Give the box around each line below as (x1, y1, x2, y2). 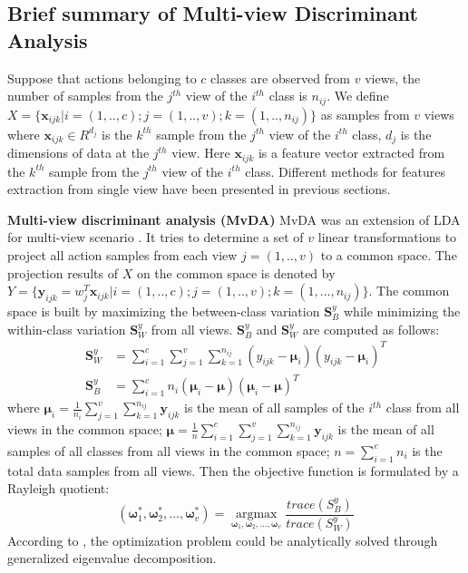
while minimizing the (343, 301, 461, 320)
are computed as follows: (302, 319, 440, 338)
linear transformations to (317, 228, 457, 247)
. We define (327, 86, 389, 105)
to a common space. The (320, 245, 457, 264)
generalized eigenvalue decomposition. (7, 549, 217, 568)
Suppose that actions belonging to (7, 68, 197, 87)
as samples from (320, 104, 410, 123)
